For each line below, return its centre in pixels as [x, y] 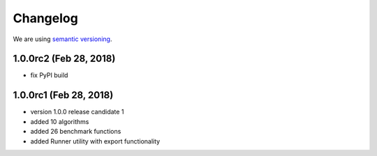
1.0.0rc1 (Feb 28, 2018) [63, 95]
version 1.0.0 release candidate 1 [77, 112]
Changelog [45, 18]
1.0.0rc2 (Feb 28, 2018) [64, 59]
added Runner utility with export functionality [95, 141]
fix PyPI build [49, 75]
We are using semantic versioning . [62, 39]
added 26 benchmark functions [76, 132]
